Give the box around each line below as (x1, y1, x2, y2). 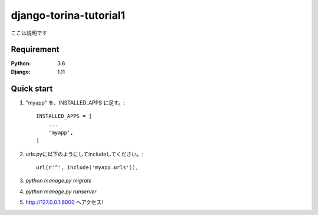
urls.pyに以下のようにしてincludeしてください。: (25, 150, 144, 157)
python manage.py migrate (25, 177, 92, 184)
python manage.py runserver (25, 188, 97, 195)
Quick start (11, 83, 53, 93)
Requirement (11, 45, 60, 55)
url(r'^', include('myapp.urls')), (36, 164, 139, 171)
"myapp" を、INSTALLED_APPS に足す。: (25, 99, 125, 106)
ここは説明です (11, 29, 47, 36)
